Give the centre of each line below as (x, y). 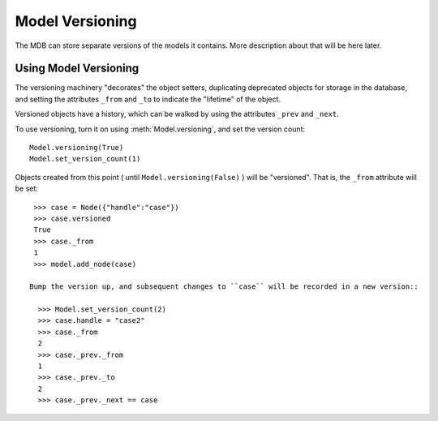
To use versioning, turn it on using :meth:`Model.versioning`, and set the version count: (160, 129)
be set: (26, 189)
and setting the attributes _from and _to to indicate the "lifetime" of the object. (148, 99)
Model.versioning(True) (77, 148)
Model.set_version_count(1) (85, 159)
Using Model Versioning (77, 69)
